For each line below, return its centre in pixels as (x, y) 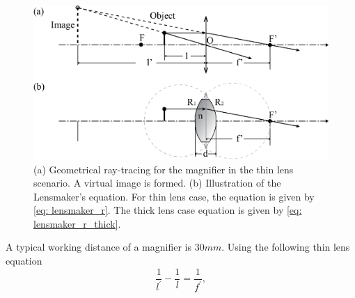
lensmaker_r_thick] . (77, 223)
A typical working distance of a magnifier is (99, 247)
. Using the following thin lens (286, 247)
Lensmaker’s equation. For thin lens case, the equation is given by (174, 196)
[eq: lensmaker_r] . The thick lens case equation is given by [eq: (168, 210)
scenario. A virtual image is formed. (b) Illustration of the (157, 183)
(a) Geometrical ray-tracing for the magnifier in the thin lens (164, 169)
